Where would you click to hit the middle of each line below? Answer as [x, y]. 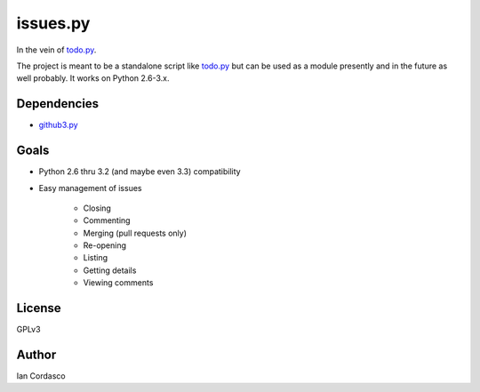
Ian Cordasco [41, 376]
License [39, 308]
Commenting [107, 220]
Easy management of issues [90, 188]
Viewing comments [118, 283]
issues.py [53, 23]
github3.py [59, 125]
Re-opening [105, 245]
